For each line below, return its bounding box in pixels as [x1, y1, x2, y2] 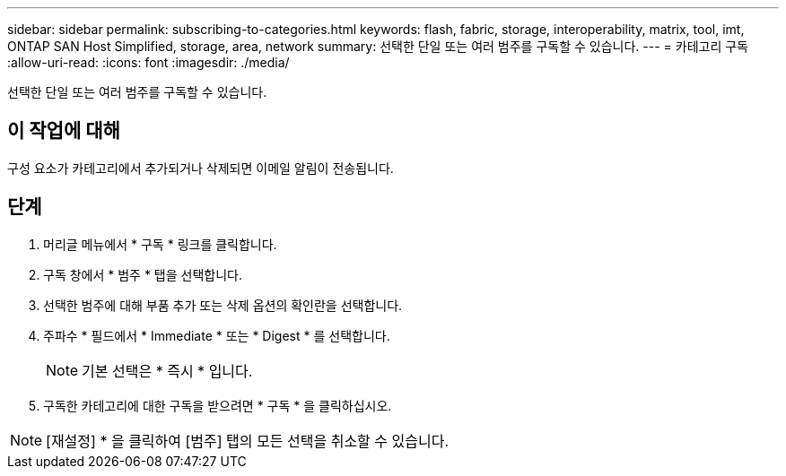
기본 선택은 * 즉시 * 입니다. [82, 361, 253, 380]
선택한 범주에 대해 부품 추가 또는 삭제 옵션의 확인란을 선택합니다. [43, 297, 403, 313]
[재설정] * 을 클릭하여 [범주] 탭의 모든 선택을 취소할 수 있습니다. [46, 431, 450, 450]
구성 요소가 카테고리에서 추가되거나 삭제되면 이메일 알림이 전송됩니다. [7, 160, 394, 176]
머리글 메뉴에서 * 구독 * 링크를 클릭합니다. [43, 236, 277, 252]
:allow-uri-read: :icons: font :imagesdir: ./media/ [7, 55, 290, 70]
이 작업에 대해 [7, 119, 120, 143]
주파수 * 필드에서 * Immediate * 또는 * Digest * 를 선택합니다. [43, 327, 390, 343]
